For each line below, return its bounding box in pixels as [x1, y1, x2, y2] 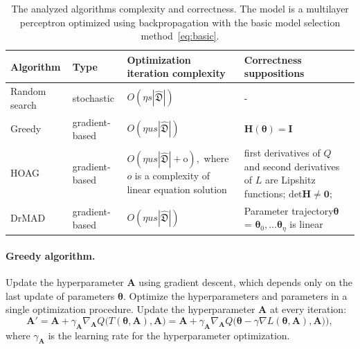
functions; [244, 186, 286, 200]
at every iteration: [269, 302, 347, 316]
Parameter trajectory [244, 203, 334, 217]
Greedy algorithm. [6, 248, 96, 262]
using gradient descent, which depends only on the [138, 275, 353, 289]
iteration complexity [127, 66, 226, 80]
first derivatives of [244, 145, 321, 160]
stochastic [72, 91, 114, 105]
